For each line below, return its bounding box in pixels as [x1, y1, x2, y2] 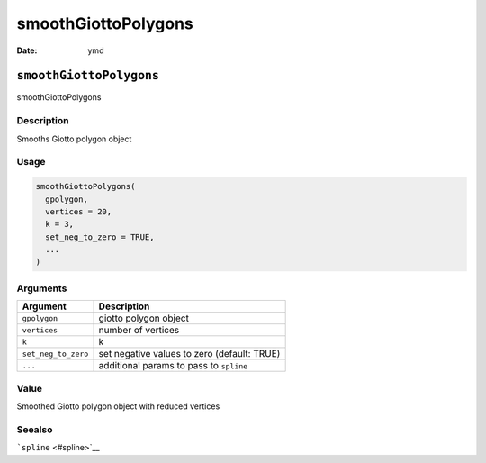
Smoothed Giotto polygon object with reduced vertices [16, 401, 220, 412]
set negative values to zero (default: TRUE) [98, 348, 281, 360]
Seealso [16, 423, 53, 436]
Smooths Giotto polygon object [16, 133, 132, 144]
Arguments [16, 282, 67, 295]
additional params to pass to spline [98, 359, 248, 372]
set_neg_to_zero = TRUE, [45, 231, 155, 242]
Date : [16, 45, 38, 56]
